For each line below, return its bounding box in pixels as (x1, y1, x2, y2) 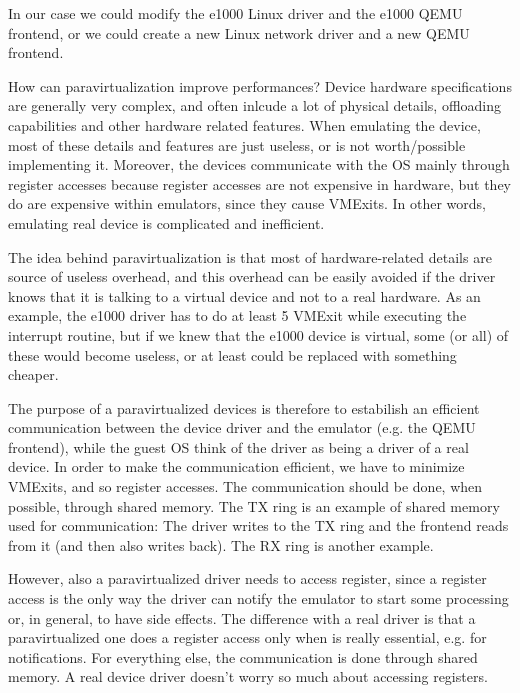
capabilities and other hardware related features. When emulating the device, (8, 114, 481, 135)
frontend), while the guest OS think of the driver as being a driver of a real (8, 436, 469, 457)
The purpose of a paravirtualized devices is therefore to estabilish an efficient (8, 397, 480, 418)
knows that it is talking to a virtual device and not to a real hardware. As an (8, 285, 481, 306)
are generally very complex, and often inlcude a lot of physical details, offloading (8, 95, 502, 116)
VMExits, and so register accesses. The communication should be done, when (8, 476, 483, 497)
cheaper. (8, 364, 59, 385)
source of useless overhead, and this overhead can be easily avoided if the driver (8, 266, 496, 287)
